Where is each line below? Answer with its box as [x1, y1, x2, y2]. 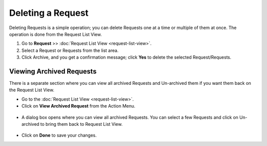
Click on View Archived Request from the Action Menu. [21, 103, 135, 109]
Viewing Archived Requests [9, 67, 97, 75]
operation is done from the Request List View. [9, 31, 102, 37]
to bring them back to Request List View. [40, 121, 123, 127]
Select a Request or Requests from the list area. [21, 47, 119, 53]
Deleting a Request [9, 7, 89, 18]
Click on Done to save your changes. [21, 132, 97, 138]
